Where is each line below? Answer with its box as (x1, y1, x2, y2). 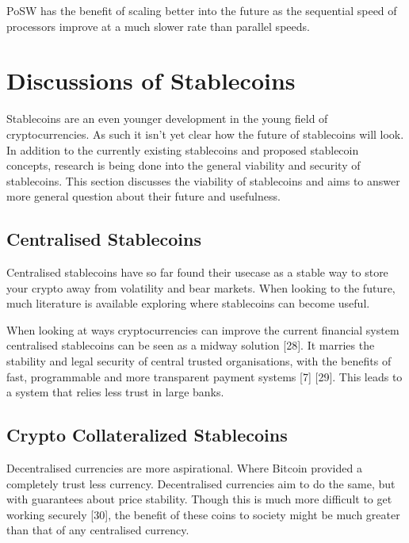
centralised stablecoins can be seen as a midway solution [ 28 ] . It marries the (6, 337, 375, 354)
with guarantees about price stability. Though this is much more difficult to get (6, 491, 392, 507)
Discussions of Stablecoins (6, 64, 296, 97)
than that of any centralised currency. (6, 522, 189, 538)
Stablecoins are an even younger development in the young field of (6, 110, 328, 127)
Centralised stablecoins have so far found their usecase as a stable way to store (6, 264, 388, 281)
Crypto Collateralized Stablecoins (6, 423, 288, 447)
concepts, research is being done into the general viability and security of (6, 157, 361, 174)
